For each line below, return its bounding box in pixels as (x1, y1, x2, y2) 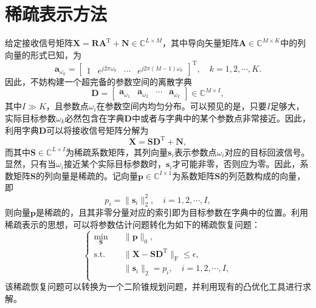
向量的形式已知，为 (5, 48, 81, 61)
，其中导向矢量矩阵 (162, 36, 239, 49)
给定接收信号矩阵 (5, 36, 73, 49)
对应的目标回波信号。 (224, 145, 310, 158)
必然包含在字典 (64, 112, 125, 124)
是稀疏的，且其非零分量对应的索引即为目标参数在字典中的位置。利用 (35, 206, 308, 219)
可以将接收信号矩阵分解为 (46, 123, 149, 136)
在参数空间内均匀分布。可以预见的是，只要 (96, 100, 267, 112)
